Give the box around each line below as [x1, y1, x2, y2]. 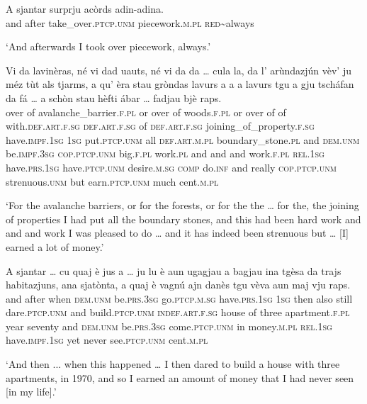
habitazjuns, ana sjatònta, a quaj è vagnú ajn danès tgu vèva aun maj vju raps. [6, 277, 351, 292]
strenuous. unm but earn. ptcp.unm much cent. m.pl [6, 174, 219, 189]
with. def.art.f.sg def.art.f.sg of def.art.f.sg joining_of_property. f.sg [6, 118, 315, 133]
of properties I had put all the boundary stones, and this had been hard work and [6, 211, 361, 226]
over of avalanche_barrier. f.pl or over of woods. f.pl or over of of [6, 104, 286, 119]
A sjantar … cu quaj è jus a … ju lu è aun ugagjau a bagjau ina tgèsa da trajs [6, 263, 341, 278]
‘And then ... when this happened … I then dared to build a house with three [6, 357, 340, 371]
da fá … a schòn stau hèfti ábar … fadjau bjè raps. [6, 90, 222, 105]
